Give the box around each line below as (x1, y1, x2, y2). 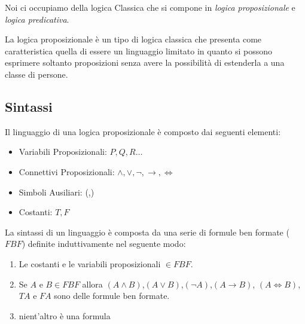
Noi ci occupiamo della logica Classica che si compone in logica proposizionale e (5, 1, 295, 13)
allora (82, 277, 103, 290)
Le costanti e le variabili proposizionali (19, 257, 161, 270)
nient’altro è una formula (19, 309, 111, 322)
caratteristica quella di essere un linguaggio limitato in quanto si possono (5, 44, 273, 57)
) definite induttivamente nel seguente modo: (22, 237, 186, 250)
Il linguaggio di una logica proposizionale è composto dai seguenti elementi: (5, 125, 281, 137)
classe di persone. (5, 68, 68, 80)
